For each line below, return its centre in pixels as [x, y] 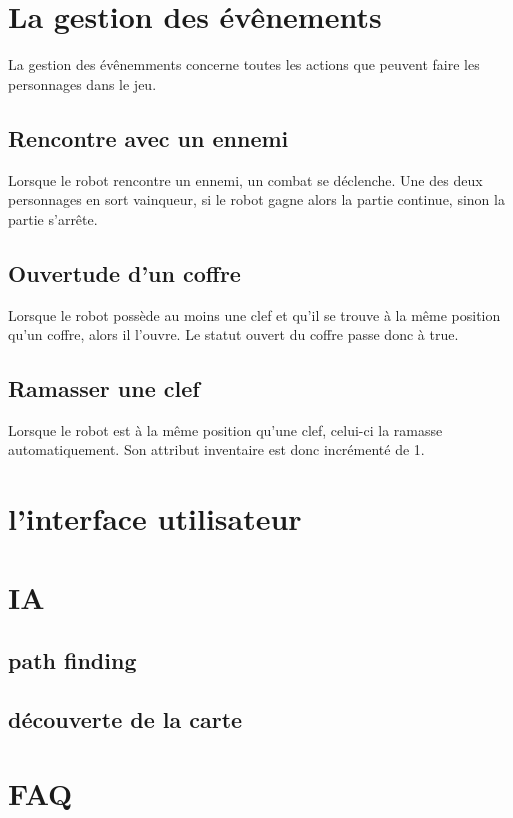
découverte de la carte [125, 719]
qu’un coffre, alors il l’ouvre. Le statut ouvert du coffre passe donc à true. [233, 334]
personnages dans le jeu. [82, 83]
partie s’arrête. [53, 218]
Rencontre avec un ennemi [148, 137]
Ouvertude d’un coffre [124, 272]
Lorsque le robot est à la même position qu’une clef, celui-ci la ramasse [225, 429]
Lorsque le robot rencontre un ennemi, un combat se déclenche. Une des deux [245, 179]
